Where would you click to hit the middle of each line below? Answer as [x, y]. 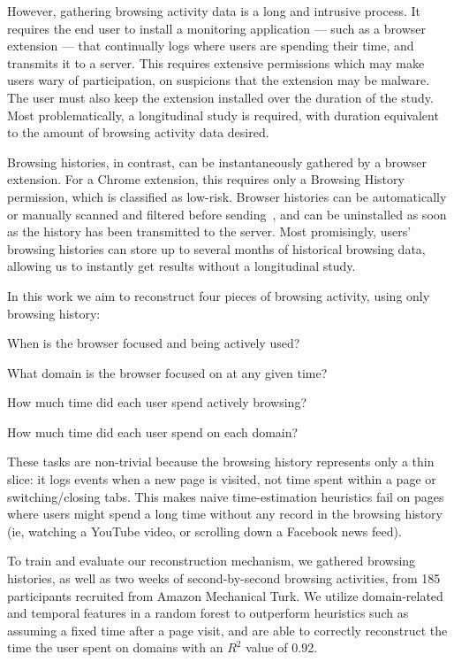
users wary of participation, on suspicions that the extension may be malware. [219, 80]
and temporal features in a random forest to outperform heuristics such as [208, 613]
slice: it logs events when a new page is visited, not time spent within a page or [222, 479]
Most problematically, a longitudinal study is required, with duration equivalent [223, 115]
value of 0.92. [282, 647]
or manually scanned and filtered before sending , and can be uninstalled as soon [227, 214]
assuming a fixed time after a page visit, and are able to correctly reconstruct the [227, 630]
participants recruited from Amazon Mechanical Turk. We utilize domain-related [225, 595]
